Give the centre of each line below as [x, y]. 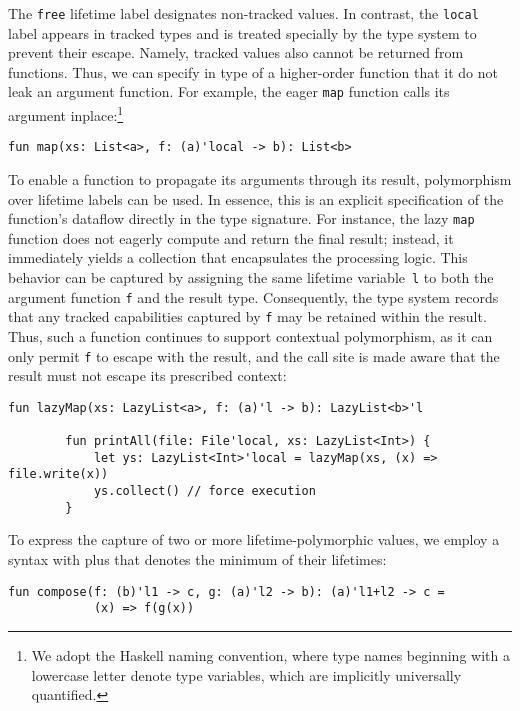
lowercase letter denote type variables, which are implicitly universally [246, 674]
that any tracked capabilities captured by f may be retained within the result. [247, 316]
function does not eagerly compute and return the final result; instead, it [231, 237]
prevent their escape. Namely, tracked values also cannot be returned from [236, 52]
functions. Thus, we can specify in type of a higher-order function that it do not [253, 71]
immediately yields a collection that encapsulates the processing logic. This [238, 257]
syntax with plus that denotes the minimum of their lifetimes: [197, 559]
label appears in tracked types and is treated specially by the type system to [242, 32]
